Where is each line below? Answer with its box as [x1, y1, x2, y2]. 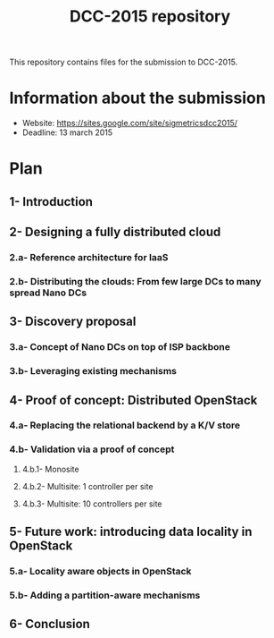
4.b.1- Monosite [21, 464, 79, 474]
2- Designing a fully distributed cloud [9, 225, 221, 240]
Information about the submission [9, 88, 266, 108]
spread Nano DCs [9, 286, 87, 299]
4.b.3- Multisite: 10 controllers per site [21, 498, 162, 509]
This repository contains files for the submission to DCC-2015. [9, 56, 238, 68]
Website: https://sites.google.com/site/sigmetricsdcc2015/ [21, 118, 238, 129]
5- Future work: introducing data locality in [9, 524, 253, 540]
